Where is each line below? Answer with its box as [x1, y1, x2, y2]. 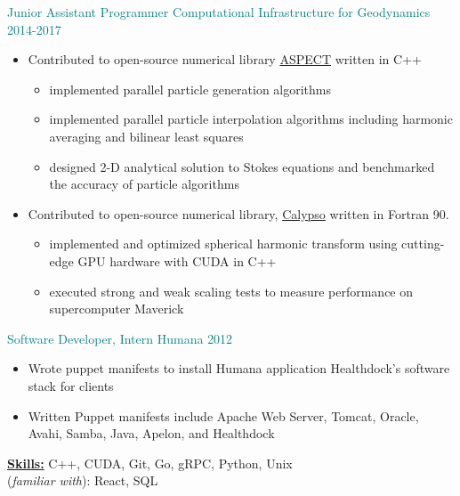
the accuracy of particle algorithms [49, 175, 239, 193]
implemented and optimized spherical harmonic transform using [49, 234, 398, 253]
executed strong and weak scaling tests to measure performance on [49, 281, 414, 300]
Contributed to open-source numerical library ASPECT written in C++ [28, 50, 422, 69]
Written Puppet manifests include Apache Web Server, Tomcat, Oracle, [28, 406, 419, 425]
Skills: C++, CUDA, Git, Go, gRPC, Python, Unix [7, 453, 293, 472]
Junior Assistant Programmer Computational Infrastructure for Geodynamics [7, 3, 431, 20]
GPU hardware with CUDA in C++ [77, 251, 277, 270]
